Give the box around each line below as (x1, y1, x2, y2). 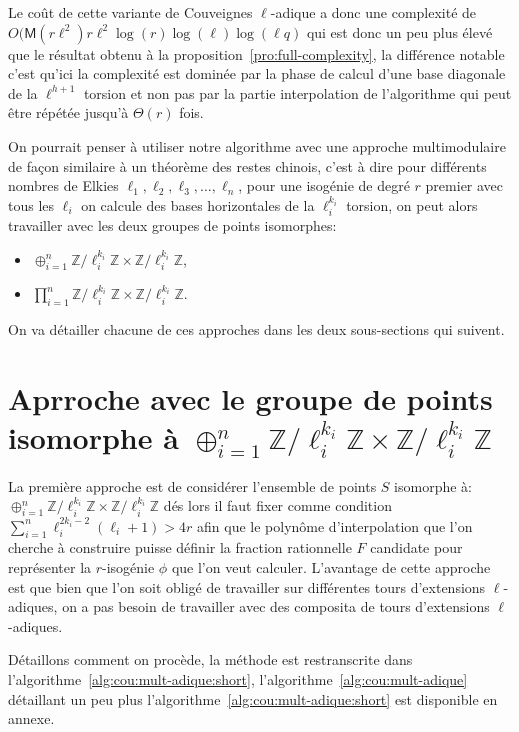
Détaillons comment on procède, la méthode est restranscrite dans (8, 649, 413, 670)
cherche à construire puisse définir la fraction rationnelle (8, 537, 352, 558)
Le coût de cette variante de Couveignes (8, 2, 253, 22)
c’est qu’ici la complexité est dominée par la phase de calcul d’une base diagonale (8, 63, 506, 84)
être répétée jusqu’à (8, 102, 129, 123)
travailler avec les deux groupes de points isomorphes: (8, 215, 337, 236)
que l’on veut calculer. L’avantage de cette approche (171, 556, 491, 577)
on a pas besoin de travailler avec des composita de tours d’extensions (62, 596, 490, 617)
